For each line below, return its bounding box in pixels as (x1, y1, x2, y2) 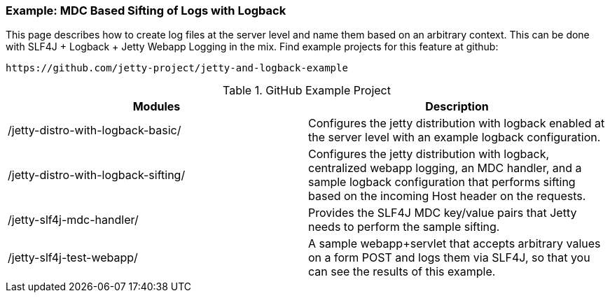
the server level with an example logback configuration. (308, 130, 601, 145)
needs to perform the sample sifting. (308, 220, 500, 234)
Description (425, 99, 489, 114)
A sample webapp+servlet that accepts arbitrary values (308, 236, 601, 251)
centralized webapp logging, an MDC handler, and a (308, 161, 582, 176)
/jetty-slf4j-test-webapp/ (8, 250, 138, 265)
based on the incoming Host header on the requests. (308, 189, 586, 204)
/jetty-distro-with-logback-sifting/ (8, 168, 186, 183)
